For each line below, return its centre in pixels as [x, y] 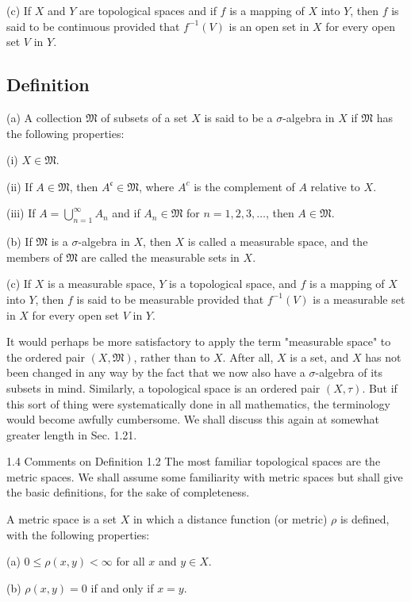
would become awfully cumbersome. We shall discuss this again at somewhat [193, 419]
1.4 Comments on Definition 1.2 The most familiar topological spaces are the [194, 461]
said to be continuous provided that [93, 26]
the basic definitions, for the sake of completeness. [128, 492]
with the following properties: [78, 534]
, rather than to [172, 357]
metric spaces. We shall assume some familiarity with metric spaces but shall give [205, 476]
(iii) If [21, 213]
